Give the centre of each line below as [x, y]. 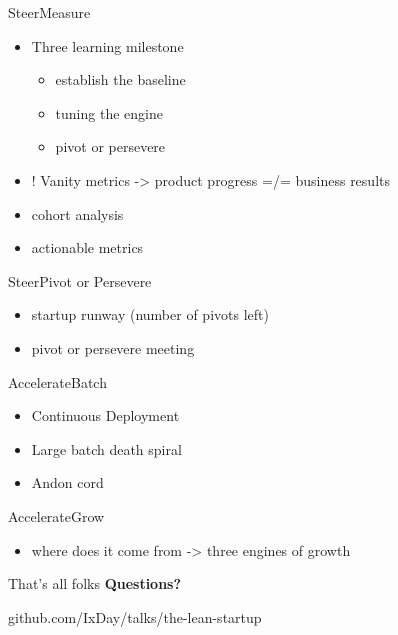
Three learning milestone [107, 45]
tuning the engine [109, 112]
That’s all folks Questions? [95, 583]
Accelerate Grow [56, 515]
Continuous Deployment [105, 415]
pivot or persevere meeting [113, 347]
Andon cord [67, 482]
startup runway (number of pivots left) [150, 314]
